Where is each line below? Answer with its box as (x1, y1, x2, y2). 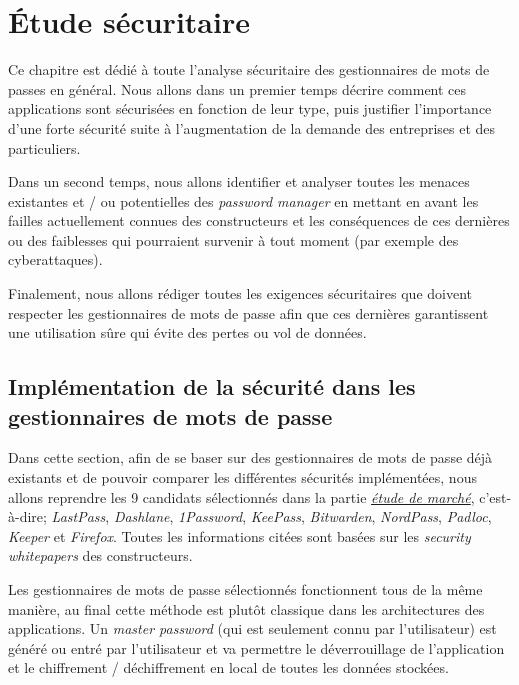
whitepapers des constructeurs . (8, 545, 193, 566)
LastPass (51, 506, 106, 527)
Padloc (446, 506, 488, 527)
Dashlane (113, 506, 170, 527)
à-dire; (8, 506, 47, 527)
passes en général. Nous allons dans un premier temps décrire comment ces (8, 78, 467, 99)
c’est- (479, 486, 512, 507)
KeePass (250, 506, 302, 527)
